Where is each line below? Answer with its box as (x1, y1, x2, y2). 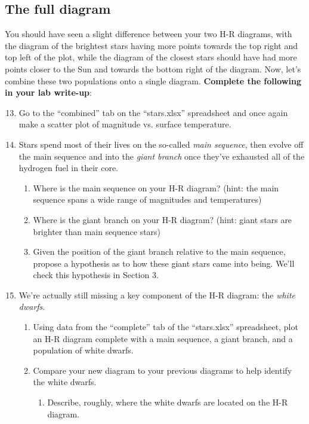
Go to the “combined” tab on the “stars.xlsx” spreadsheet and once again (18, 106, 288, 118)
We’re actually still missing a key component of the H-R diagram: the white (18, 288, 296, 301)
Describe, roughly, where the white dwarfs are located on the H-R (47, 396, 288, 408)
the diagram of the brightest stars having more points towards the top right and (5, 39, 298, 51)
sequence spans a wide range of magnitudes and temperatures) (33, 193, 262, 206)
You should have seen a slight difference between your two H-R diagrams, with (5, 28, 292, 40)
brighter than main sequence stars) (33, 225, 161, 237)
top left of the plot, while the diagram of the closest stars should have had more (5, 51, 297, 63)
